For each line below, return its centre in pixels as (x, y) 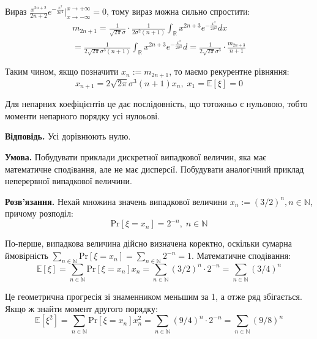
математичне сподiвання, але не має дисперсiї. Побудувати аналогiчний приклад (155, 169)
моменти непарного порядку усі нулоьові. (83, 115)
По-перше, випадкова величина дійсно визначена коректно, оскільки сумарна (148, 243)
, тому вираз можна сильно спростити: (178, 11)
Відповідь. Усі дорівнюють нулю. (68, 136)
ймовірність (27, 255)
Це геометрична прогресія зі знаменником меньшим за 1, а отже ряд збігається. (154, 296)
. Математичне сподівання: (241, 255)
